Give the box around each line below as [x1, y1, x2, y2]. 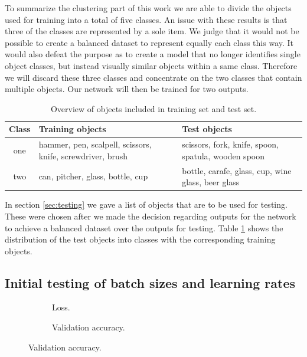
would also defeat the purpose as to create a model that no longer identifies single [5, 48, 301, 60]
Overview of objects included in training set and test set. [50, 102, 257, 114]
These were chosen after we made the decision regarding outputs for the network [5, 209, 296, 222]
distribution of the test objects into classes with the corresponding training [5, 233, 276, 245]
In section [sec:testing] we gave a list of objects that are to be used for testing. [5, 198, 288, 211]
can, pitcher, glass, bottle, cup [38, 170, 148, 182]
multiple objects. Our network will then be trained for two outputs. [5, 83, 249, 95]
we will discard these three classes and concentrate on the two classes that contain [5, 71, 302, 83]
